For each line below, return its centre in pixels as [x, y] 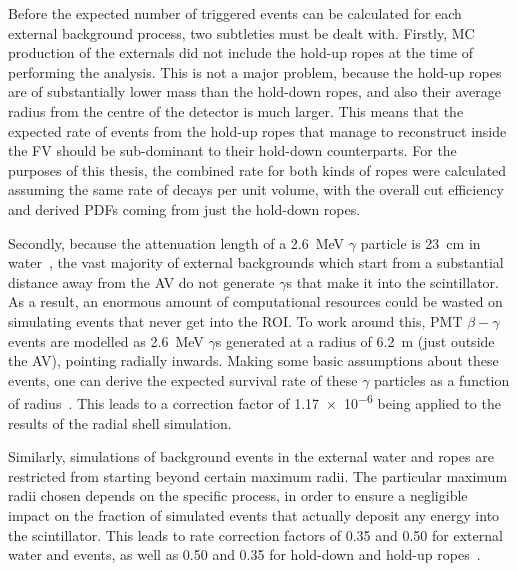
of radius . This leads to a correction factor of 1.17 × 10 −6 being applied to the [254, 401]
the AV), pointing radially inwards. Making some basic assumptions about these [253, 360]
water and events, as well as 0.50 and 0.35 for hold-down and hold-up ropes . [244, 554]
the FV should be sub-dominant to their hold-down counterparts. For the [232, 150]
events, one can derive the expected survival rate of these [183, 379]
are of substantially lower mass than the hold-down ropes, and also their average [254, 91]
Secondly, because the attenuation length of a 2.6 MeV [176, 242]
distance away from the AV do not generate [141, 281]
